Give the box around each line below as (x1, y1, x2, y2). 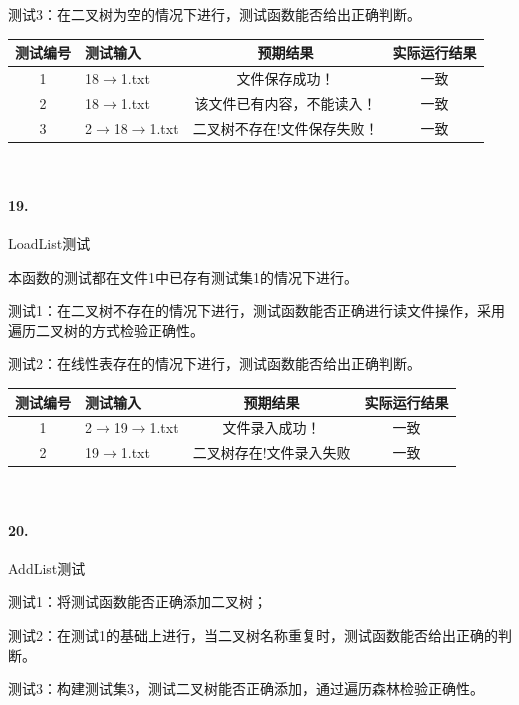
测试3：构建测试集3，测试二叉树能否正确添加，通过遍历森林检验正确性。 (8, 678, 484, 699)
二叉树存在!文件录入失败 (192, 442, 351, 463)
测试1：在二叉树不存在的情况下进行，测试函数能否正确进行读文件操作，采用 (8, 300, 505, 321)
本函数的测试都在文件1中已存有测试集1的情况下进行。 (8, 266, 358, 287)
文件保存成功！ (236, 67, 335, 88)
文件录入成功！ (222, 417, 321, 438)
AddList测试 (8, 557, 86, 578)
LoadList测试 (8, 233, 91, 254)
